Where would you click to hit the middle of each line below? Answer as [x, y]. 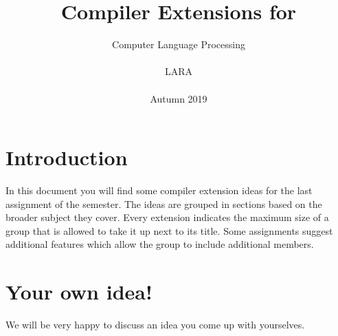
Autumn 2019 [179, 98]
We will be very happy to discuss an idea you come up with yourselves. [155, 325]
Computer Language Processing [179, 44]
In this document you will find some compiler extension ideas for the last [159, 190]
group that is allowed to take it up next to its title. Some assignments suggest [169, 230]
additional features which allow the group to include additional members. [160, 244]
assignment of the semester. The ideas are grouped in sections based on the [164, 203]
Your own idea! [79, 292]
